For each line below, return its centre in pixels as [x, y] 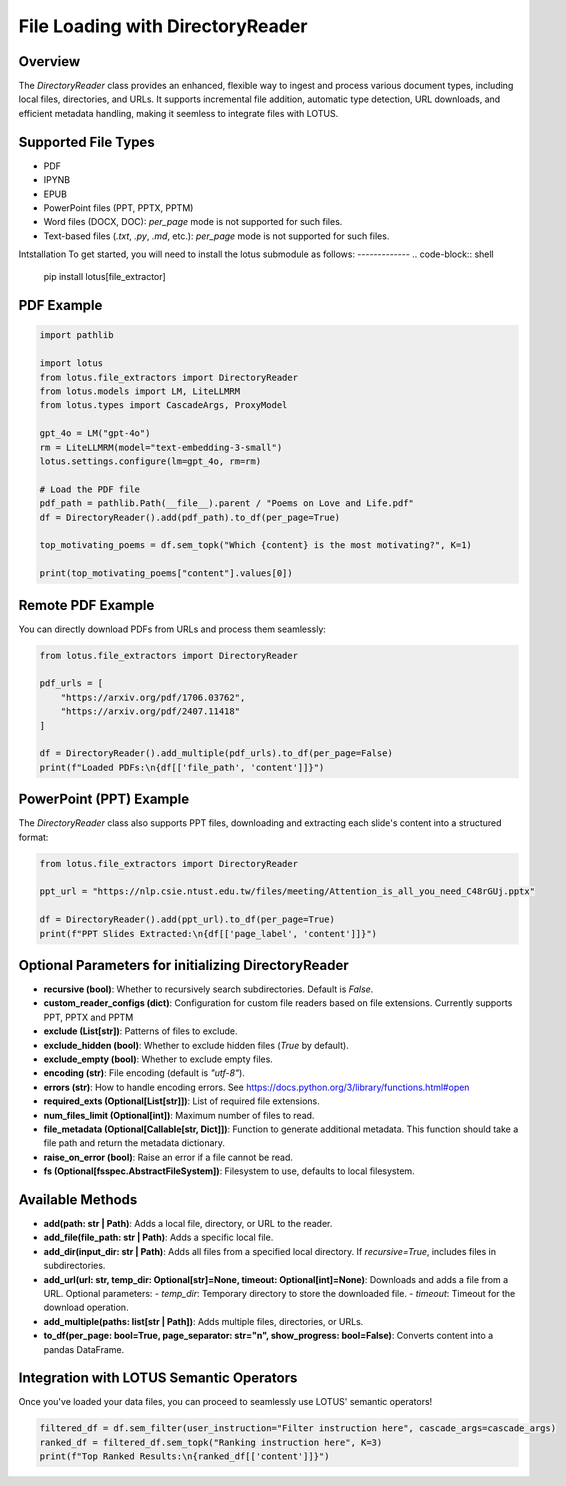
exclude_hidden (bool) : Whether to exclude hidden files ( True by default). [196, 1045]
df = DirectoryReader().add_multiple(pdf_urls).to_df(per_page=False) [216, 753]
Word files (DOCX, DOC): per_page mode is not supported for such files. [193, 222]
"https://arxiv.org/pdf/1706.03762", [153, 697]
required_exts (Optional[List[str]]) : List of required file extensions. [181, 1101]
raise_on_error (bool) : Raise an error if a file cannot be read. [168, 1157]
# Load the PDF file [89, 489]
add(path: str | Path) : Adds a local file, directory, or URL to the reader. [188, 1224]
